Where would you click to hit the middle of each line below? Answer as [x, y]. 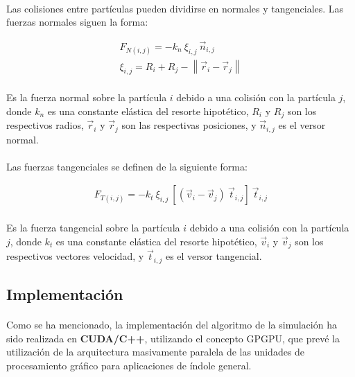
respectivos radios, [45, 125]
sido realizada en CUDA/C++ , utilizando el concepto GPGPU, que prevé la [173, 338]
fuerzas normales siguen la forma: [77, 22]
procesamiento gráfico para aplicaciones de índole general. [129, 365]
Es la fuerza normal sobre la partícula [87, 97]
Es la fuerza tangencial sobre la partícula [93, 227]
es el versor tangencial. [214, 256]
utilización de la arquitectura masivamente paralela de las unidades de [156, 352]
